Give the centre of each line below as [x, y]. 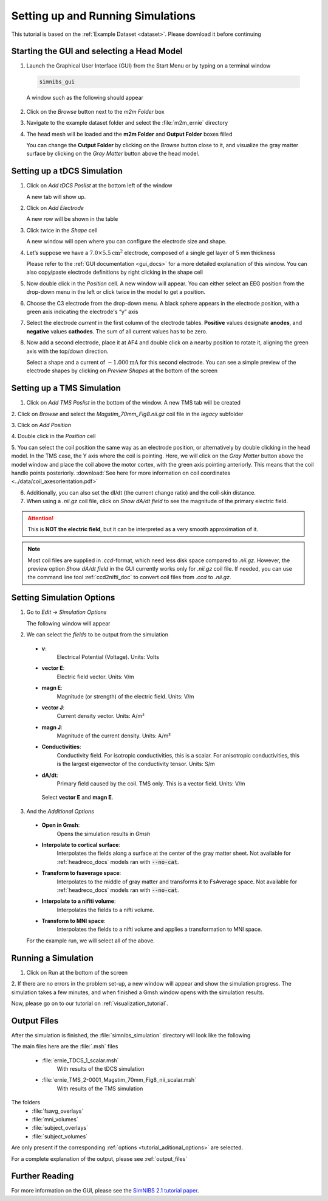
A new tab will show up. [56, 197]
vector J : [53, 707]
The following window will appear [68, 623]
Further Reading [43, 1176]
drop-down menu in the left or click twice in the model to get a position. [116, 292]
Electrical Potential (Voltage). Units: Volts [108, 656]
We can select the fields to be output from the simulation [97, 635]
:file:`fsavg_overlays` [58, 1111]
